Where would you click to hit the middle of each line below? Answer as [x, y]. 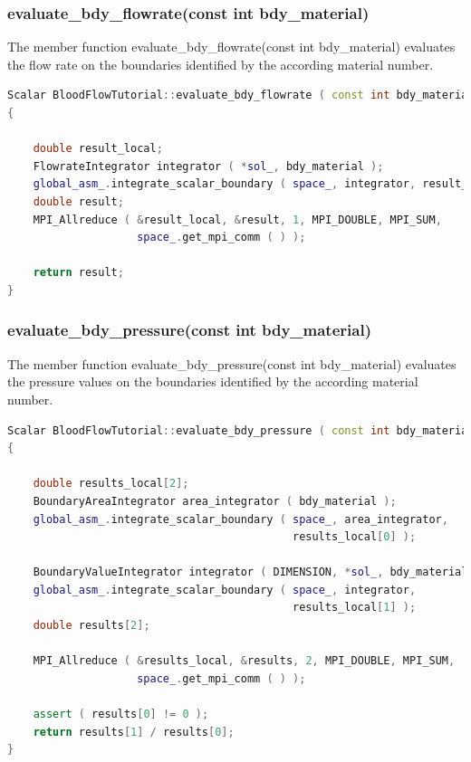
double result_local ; [98, 149]
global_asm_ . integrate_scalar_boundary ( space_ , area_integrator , [240, 519]
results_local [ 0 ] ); [354, 537]
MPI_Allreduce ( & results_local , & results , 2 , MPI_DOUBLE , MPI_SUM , [244, 661]
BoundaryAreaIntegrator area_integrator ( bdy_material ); [215, 501]
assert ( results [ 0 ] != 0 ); [121, 714]
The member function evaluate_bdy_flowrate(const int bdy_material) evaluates [231, 47]
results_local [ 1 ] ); [354, 608]
